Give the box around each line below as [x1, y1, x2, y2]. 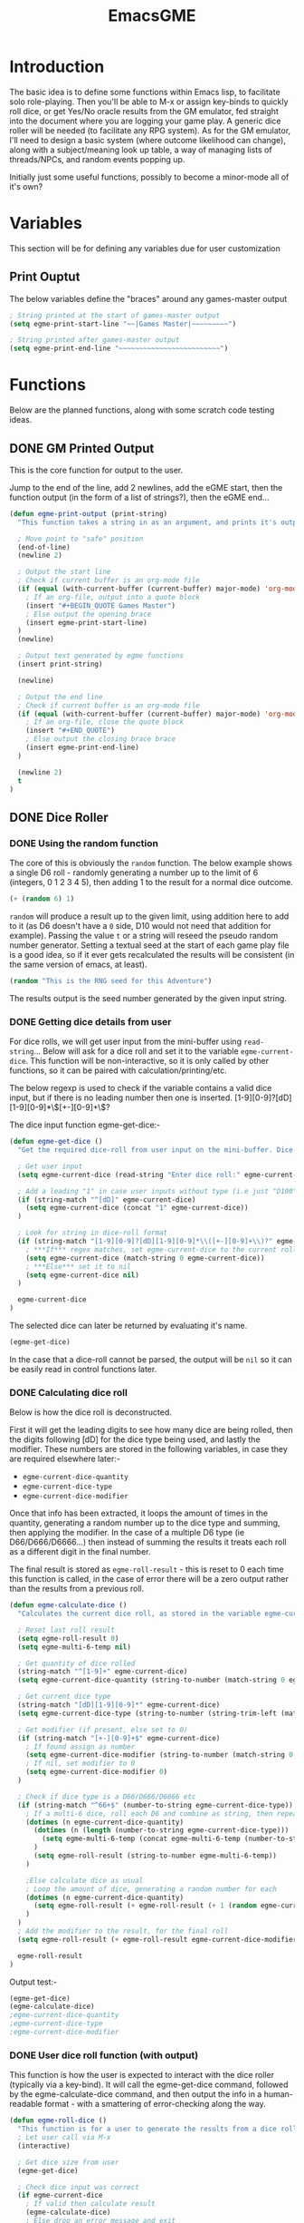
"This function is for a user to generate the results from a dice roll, [17, 2124, 301, 2134]
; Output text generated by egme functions [17, 651, 184, 660]
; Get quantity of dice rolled [17, 1659, 136, 1668]
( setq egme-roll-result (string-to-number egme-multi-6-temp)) [33, 1851, 278, 1860]
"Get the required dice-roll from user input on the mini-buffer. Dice [17, 1146, 294, 1155]
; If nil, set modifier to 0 [25, 1759, 136, 1769]
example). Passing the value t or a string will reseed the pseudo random [9, 931, 279, 941]
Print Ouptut [9, 269, 81, 285]
